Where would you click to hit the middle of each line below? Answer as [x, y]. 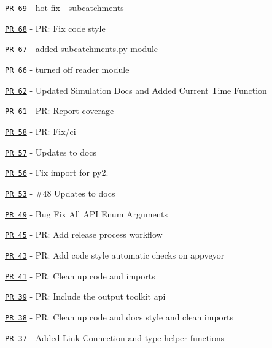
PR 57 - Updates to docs [51, 152]
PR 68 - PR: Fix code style [55, 28]
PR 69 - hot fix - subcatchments [64, 7]
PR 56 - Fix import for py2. [57, 172]
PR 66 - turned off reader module [67, 69]
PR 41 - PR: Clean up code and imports [80, 275]
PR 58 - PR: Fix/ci [41, 131]
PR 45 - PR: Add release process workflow [84, 234]
